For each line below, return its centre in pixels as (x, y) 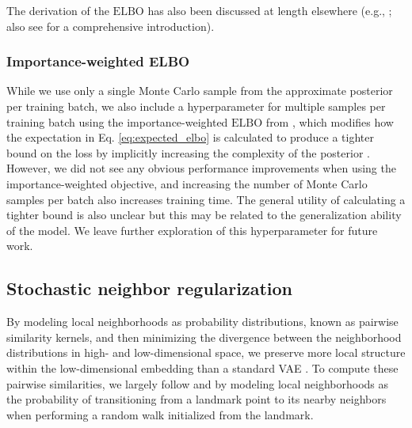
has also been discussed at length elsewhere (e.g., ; (270, 10)
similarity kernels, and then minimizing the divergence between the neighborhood (204, 337)
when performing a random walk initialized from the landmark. (160, 414)
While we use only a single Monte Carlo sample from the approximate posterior (200, 91)
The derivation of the (58, 10)
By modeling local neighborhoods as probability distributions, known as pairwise (202, 322)
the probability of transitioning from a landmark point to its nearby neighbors (196, 399)
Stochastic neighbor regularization (149, 288)
